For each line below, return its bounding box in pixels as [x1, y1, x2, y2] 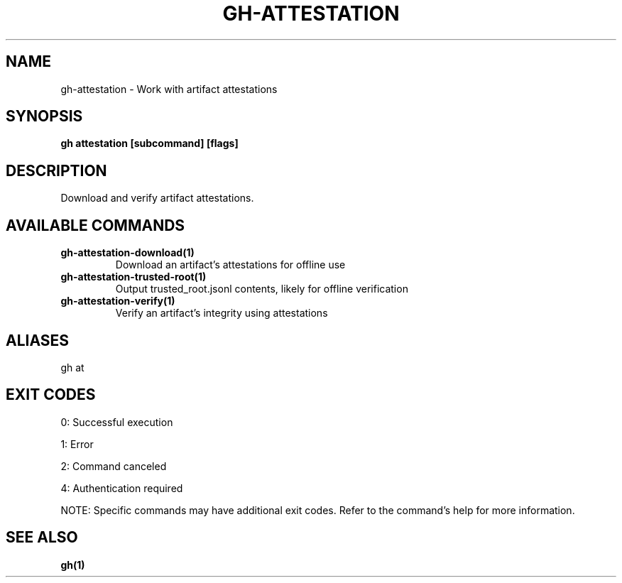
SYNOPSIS [6, 107, 83, 126]
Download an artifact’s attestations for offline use [115, 258, 346, 271]
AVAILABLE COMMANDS [6, 216, 185, 234]
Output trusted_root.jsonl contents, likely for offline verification [115, 283, 408, 295]
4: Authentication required [60, 481, 183, 494]
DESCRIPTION [6, 161, 107, 180]
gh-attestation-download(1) [60, 246, 195, 259]
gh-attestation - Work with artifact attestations [60, 82, 278, 95]
